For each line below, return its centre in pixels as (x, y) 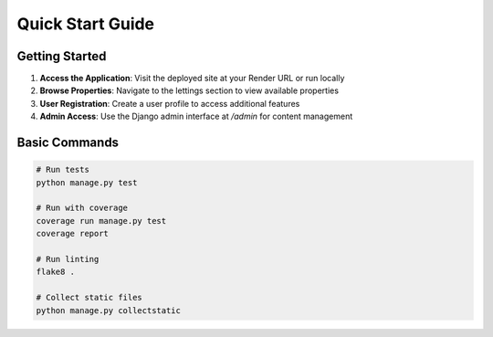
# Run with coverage (82, 208)
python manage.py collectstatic (109, 310)
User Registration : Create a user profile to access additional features (170, 103)
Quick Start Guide (86, 24)
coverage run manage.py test (101, 221)
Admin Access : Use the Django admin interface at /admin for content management (196, 116)
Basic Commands (68, 143)
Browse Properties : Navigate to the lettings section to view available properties (189, 90)
